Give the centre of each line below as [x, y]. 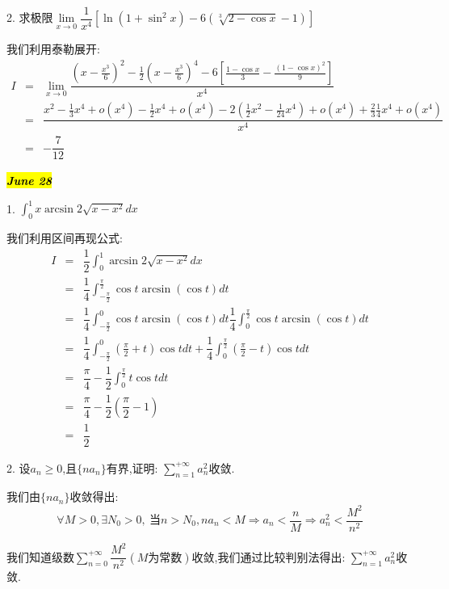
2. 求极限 [30, 17]
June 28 [29, 181]
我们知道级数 [40, 556]
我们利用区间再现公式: [65, 238]
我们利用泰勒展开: [53, 49]
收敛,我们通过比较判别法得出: [269, 556]
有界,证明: [132, 467]
